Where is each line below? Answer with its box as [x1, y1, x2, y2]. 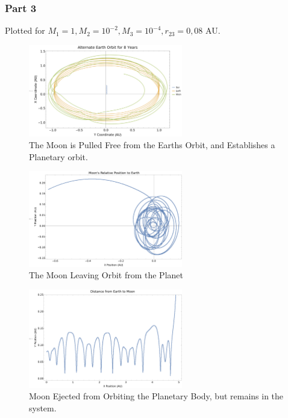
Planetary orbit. [29, 150, 88, 163]
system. [29, 401, 57, 414]
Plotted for [5, 24, 45, 37]
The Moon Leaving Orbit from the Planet [29, 269, 183, 281]
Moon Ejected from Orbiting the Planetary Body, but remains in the [29, 390, 284, 402]
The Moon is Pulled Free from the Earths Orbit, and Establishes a [29, 139, 275, 151]
